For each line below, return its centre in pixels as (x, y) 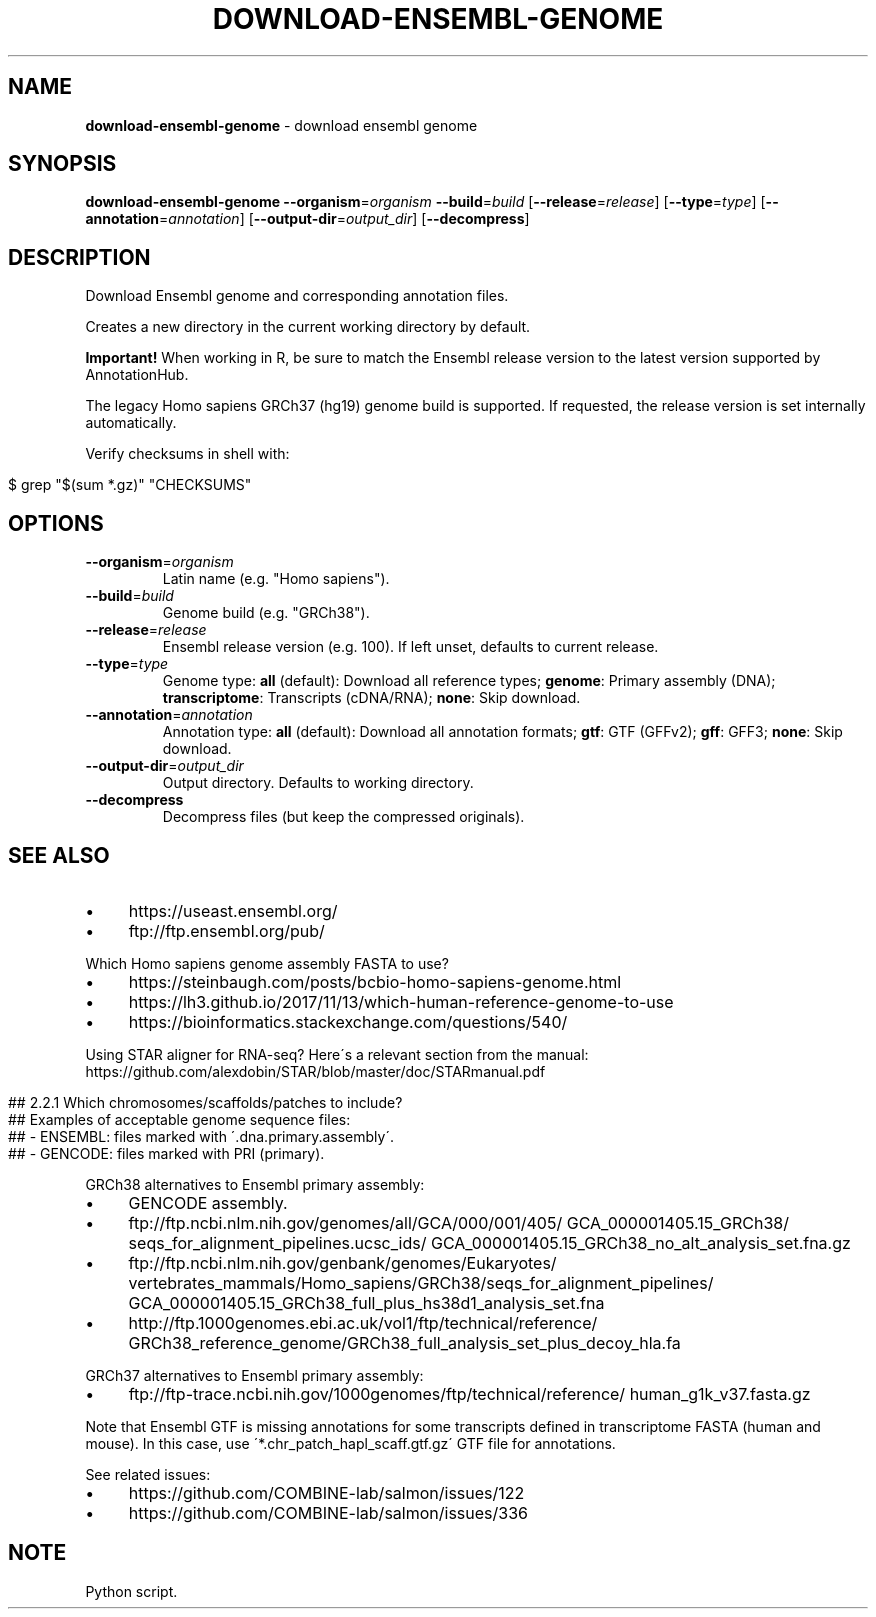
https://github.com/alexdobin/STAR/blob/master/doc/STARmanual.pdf (315, 1071)
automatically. (131, 423)
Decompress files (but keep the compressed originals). (343, 817)
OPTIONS (56, 523)
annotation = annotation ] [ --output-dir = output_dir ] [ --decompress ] (307, 219)
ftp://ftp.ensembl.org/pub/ (226, 930)
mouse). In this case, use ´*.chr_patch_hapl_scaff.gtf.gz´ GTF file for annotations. (350, 1443)
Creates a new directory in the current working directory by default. (308, 327)
